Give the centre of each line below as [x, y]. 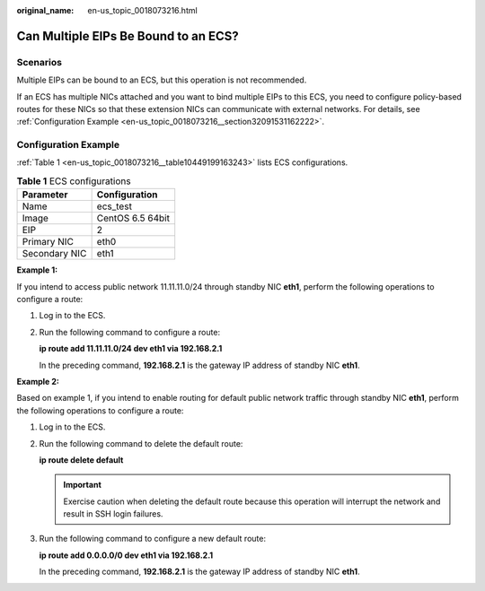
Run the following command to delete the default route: [141, 443]
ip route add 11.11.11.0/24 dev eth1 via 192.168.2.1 [131, 349]
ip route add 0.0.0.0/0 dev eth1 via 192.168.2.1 [126, 555]
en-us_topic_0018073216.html [142, 10]
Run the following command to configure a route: [129, 332]
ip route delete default [81, 460]
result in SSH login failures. [113, 514]
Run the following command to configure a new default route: [153, 539]
